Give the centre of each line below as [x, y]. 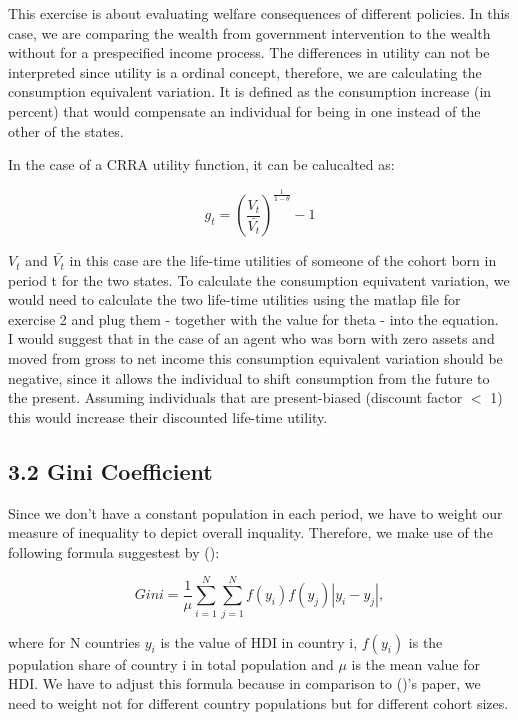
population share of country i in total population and [171, 663]
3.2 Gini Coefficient [110, 470]
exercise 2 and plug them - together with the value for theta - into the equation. [253, 318]
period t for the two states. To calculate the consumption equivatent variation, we [259, 279]
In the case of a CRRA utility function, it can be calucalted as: [201, 164]
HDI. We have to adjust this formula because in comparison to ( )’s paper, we [244, 683]
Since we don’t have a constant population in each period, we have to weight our [255, 512]
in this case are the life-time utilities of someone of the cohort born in [283, 260]
